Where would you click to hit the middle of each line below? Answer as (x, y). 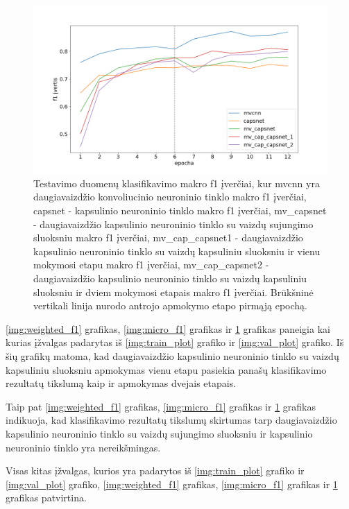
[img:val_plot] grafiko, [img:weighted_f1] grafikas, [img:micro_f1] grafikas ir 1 (172, 484)
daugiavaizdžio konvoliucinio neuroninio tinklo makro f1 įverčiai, (170, 197)
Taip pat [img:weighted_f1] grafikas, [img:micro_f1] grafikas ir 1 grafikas (161, 406)
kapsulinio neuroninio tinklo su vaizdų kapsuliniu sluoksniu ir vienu (177, 251)
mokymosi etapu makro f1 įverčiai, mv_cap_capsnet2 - (151, 265)
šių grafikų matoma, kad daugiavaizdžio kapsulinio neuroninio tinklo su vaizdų (172, 356)
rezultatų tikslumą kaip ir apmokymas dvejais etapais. (121, 383)
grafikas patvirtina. (46, 498)
